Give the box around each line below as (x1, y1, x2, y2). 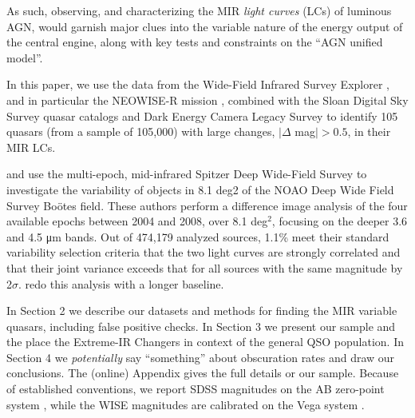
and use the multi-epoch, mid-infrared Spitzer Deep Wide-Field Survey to (6, 165, 367, 182)
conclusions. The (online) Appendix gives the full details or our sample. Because (6, 364, 399, 381)
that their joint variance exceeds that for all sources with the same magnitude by (6, 259, 403, 276)
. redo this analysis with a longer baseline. (18, 275, 224, 292)
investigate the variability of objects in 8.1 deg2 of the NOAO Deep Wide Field (6, 181, 394, 197)
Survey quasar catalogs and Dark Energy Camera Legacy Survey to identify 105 (6, 107, 398, 124)
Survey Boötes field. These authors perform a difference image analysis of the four (6, 197, 408, 213)
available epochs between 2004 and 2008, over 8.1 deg (6, 213, 268, 229)
